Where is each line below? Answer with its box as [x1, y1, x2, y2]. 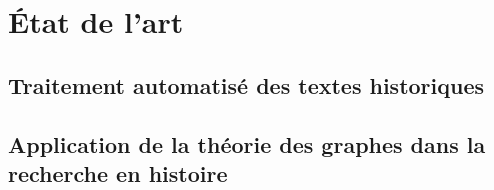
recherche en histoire [8, 157, 228, 188]
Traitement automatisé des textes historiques [8, 69, 485, 100]
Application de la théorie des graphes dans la [8, 128, 486, 159]
